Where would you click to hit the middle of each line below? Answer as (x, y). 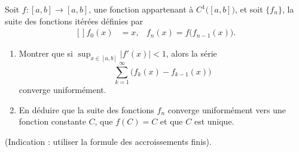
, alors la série (191, 53)
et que (171, 121)
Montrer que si (46, 53)
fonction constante (52, 121)
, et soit (249, 9)
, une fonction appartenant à (141, 9)
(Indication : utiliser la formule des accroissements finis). (108, 141)
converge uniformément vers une (227, 109)
